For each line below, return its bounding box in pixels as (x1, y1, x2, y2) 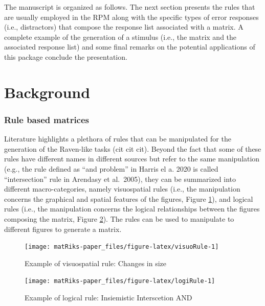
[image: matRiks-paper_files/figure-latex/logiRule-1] (25, 277, 215, 285)
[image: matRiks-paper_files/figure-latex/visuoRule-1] (25, 243, 219, 251)
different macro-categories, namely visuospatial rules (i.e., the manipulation (4, 183, 240, 194)
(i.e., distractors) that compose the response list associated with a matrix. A (4, 21, 244, 32)
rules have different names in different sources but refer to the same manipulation (4, 153, 260, 164)
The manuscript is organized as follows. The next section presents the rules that (4, 2, 255, 12)
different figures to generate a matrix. (4, 223, 122, 234)
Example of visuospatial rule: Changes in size (25, 257, 167, 268)
